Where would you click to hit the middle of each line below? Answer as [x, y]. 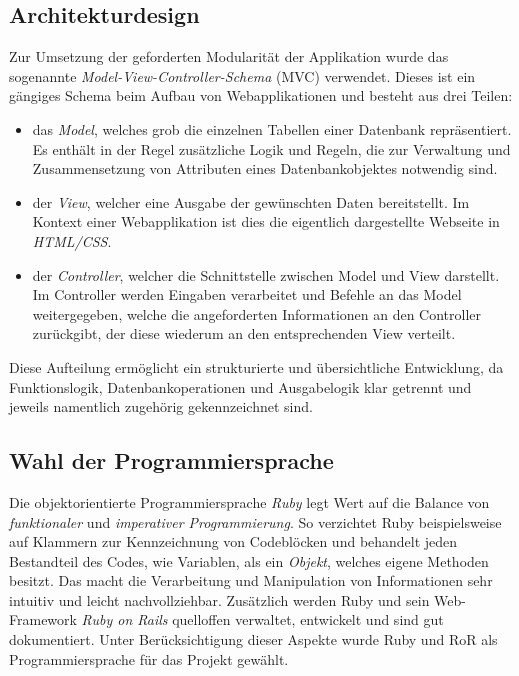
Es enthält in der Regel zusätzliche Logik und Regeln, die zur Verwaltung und [271, 148]
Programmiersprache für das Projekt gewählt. [149, 658]
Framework [43, 619]
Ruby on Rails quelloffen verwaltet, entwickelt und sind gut [262, 619]
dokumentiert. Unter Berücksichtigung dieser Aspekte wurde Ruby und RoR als [253, 639]
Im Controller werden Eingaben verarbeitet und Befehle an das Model [247, 294]
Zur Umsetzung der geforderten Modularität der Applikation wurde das [229, 56]
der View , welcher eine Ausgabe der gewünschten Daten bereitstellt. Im [251, 201]
